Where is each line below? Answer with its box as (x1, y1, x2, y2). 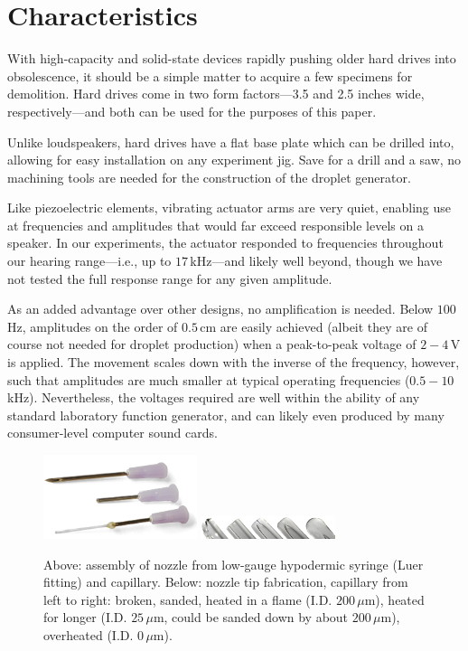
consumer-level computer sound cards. (7, 423, 218, 442)
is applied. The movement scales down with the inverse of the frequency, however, (7, 353, 460, 372)
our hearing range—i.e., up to (7, 251, 172, 270)
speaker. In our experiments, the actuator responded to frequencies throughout (7, 233, 444, 252)
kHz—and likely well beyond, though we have (190, 251, 443, 270)
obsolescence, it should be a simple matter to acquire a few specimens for (7, 66, 413, 85)
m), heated (364, 590, 425, 609)
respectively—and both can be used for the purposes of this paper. (7, 101, 377, 120)
